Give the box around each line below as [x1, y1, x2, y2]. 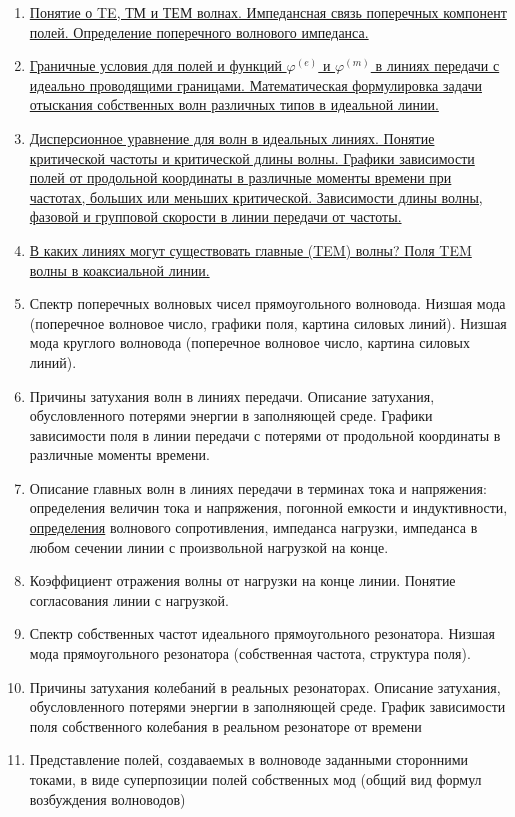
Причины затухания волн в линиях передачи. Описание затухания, [29, 385, 435, 406]
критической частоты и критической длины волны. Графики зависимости [29, 147, 475, 168]
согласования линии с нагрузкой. [29, 589, 229, 610]
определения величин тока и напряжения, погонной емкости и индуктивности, [29, 497, 508, 518]
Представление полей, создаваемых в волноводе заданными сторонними [29, 749, 469, 770]
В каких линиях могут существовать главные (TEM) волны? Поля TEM [29, 239, 472, 260]
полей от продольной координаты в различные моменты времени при [29, 167, 452, 188]
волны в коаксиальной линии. [29, 259, 210, 280]
